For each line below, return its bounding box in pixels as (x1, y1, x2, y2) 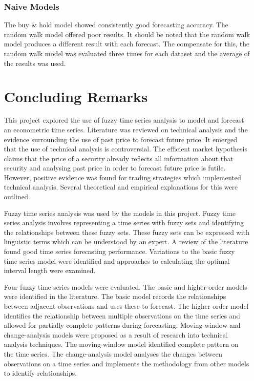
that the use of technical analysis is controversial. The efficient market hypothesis (4, 144, 247, 154)
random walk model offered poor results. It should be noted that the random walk (4, 29, 250, 39)
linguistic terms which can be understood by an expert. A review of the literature (4, 236, 248, 247)
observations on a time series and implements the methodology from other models (4, 358, 249, 368)
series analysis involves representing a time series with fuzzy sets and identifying (4, 217, 244, 228)
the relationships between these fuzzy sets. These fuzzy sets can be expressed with (4, 227, 250, 237)
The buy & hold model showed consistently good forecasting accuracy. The (4, 20, 228, 30)
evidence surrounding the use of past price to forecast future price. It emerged (4, 134, 237, 144)
